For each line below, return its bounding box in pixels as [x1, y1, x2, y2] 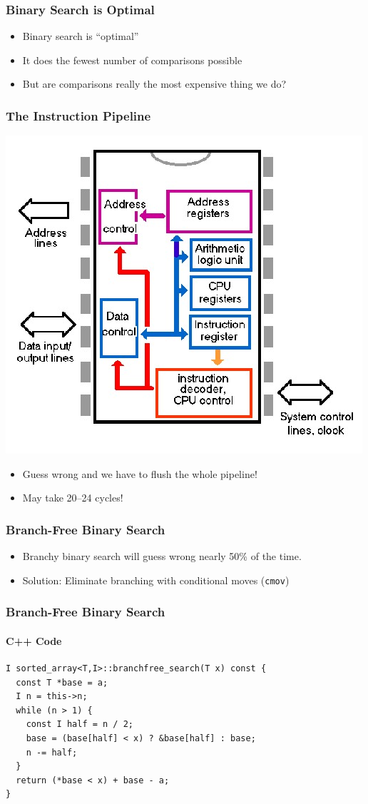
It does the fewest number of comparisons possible [22, 52, 242, 67]
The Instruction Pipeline [6, 106, 151, 124]
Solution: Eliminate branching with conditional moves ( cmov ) [22, 572, 290, 587]
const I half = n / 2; [26, 719, 133, 730]
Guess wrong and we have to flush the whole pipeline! [22, 466, 257, 481]
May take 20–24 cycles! [22, 490, 123, 505]
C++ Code [6, 633, 62, 648]
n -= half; [26, 747, 78, 758]
